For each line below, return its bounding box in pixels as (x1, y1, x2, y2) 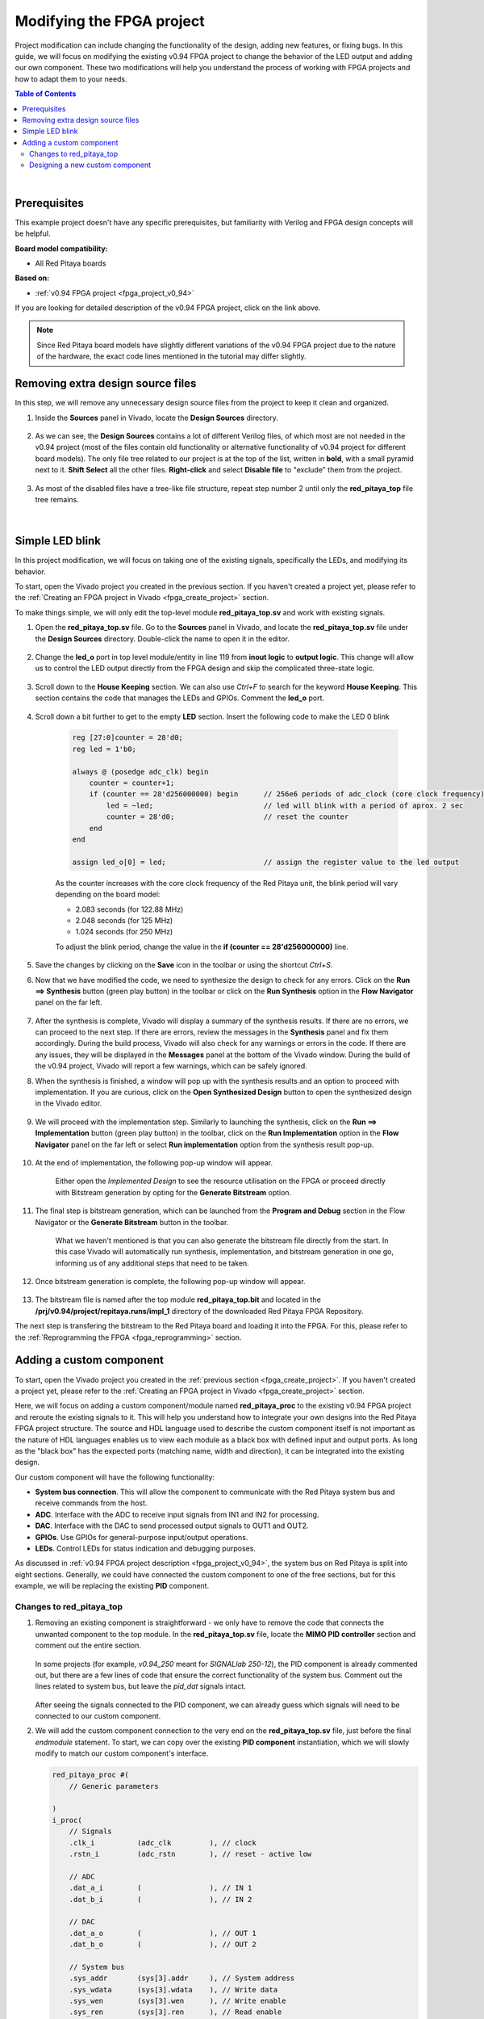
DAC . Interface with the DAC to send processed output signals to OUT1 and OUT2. (35, 1521, 309, 1530)
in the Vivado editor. (35, 1098, 102, 1108)
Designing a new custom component (29, 160, 152, 170)
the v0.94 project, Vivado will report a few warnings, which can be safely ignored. (35, 1061, 308, 1071)
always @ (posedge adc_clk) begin (72, 767, 209, 776)
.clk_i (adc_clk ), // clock (69, 1838, 257, 1847)
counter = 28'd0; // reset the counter (106, 812, 349, 821)
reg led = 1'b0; (72, 744, 137, 753)
